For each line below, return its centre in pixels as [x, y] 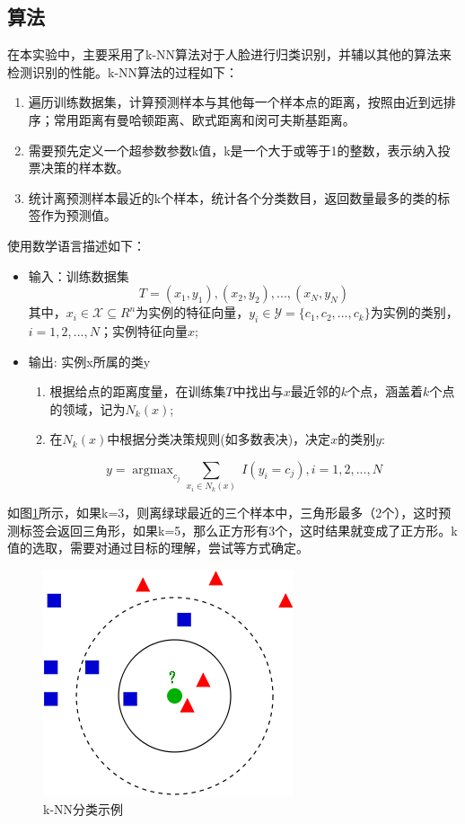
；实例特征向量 [143, 330]
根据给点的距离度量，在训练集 [138, 391]
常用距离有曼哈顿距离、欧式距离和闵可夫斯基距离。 [204, 119]
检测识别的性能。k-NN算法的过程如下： [123, 71]
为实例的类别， [414, 312]
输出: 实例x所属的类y [89, 361]
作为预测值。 [79, 215]
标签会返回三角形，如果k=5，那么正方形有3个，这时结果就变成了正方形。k [238, 530]
